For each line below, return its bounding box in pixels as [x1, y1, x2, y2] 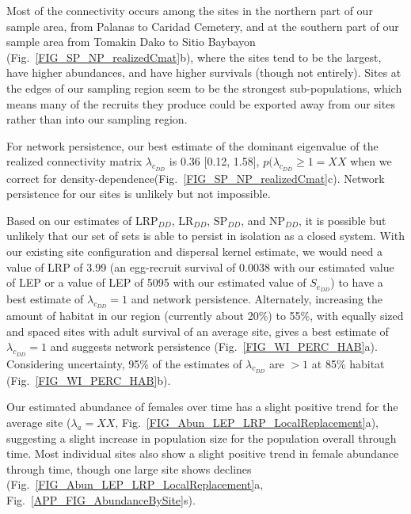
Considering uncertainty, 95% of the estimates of [6, 355, 242, 371]
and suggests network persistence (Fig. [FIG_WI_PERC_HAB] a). [50, 338, 378, 355]
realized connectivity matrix [6, 153, 143, 169]
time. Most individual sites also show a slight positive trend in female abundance [6, 445, 399, 462]
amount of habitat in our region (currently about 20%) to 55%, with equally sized [6, 307, 404, 324]
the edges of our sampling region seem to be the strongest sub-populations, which [6, 79, 402, 96]
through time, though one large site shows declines [6, 460, 252, 477]
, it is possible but [299, 211, 386, 228]
